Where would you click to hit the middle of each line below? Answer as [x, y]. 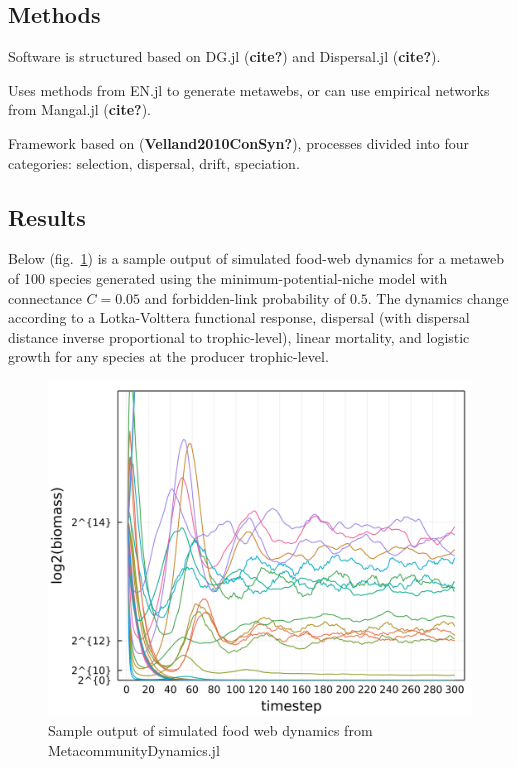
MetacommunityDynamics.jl [134, 749]
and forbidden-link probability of [245, 297]
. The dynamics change [438, 297]
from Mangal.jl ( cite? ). [79, 109]
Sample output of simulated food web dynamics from [210, 729]
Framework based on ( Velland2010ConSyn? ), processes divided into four [239, 142]
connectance [45, 297]
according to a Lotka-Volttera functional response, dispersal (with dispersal [239, 317]
